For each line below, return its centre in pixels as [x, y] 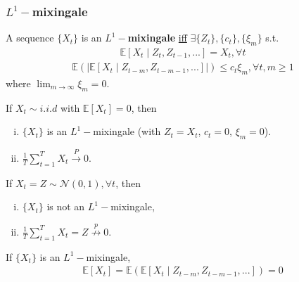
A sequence [30, 38]
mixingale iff [157, 38]
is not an [66, 206]
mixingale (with [127, 131]
